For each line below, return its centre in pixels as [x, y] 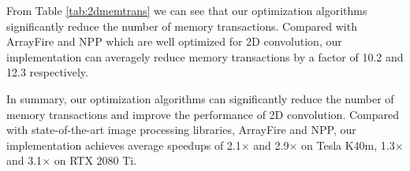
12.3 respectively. [47, 72]
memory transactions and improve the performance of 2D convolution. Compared [203, 114]
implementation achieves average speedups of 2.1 [124, 145]
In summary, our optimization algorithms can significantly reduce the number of [200, 98]
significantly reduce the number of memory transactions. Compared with [182, 26]
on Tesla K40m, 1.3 [348, 145]
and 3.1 [24, 160]
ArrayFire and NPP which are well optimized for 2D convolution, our [174, 41]
